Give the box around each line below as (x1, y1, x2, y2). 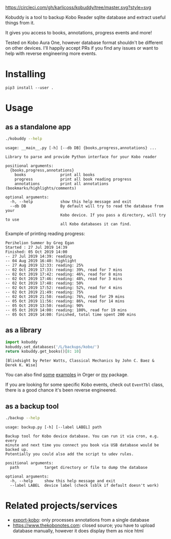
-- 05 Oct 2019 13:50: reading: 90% (5, 303, 83, 308)
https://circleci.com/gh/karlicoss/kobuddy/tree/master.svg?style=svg (5, 5, 152, 10)
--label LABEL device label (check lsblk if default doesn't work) (10, 483, 159, 488)
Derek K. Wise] (5, 363, 38, 368)
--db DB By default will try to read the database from (10, 203, 164, 209)
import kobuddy (5, 339, 38, 344)
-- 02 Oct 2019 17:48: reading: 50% (5, 281, 83, 286)
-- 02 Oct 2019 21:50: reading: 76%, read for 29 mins (5, 294, 125, 299)
